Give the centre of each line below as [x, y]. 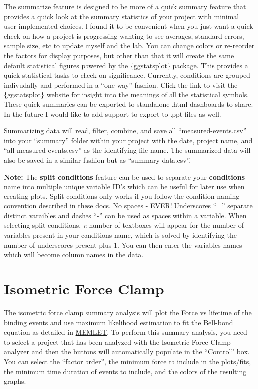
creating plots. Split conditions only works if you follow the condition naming [122, 196]
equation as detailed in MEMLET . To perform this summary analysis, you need [126, 332]
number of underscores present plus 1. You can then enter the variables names [123, 244]
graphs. [15, 381]
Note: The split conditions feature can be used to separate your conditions [125, 176]
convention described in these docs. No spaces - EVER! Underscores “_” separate [128, 206]
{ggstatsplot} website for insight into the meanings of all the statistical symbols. [127, 94]
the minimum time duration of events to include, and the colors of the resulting [125, 371]
